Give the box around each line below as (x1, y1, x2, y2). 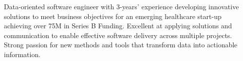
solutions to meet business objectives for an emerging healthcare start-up (4, 11, 222, 21)
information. (4, 49, 41, 59)
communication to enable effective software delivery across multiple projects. (4, 30, 232, 40)
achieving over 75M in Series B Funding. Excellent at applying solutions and (4, 20, 232, 31)
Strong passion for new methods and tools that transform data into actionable (4, 40, 238, 50)
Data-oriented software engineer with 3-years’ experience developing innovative (4, 1, 239, 11)
